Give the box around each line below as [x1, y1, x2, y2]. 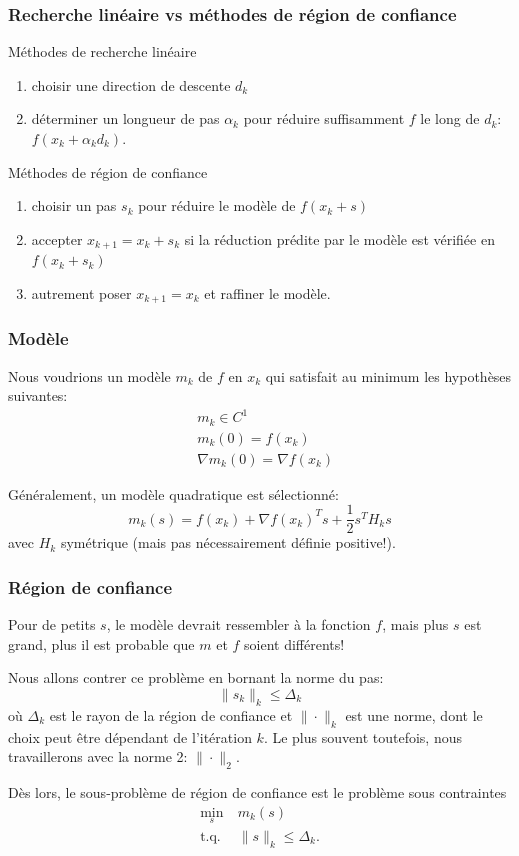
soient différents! [244, 633, 345, 654]
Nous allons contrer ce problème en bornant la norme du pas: [8, 667, 384, 688]
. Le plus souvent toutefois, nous [263, 726, 462, 747]
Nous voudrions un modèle [8, 365, 171, 386]
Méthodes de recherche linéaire [8, 41, 197, 62]
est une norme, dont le [345, 704, 483, 725]
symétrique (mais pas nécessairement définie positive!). [60, 532, 396, 553]
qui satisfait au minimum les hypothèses [265, 365, 512, 386]
